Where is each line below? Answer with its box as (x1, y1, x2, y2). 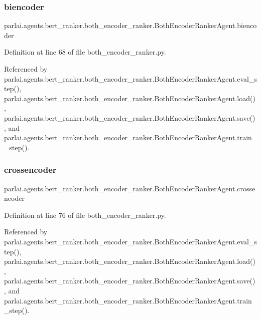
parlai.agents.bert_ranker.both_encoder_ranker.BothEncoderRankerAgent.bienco (4, 20, 257, 31)
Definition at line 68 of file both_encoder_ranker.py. (4, 47, 166, 57)
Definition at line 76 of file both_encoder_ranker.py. (4, 209, 166, 220)
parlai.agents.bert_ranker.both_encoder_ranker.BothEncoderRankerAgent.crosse (4, 183, 255, 193)
